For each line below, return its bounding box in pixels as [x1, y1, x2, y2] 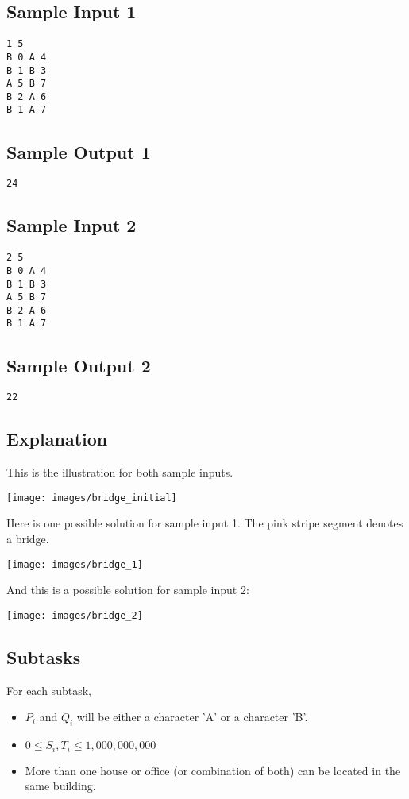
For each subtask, [6, 681, 91, 698]
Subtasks [6, 644, 81, 669]
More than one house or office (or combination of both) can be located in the [25, 762, 401, 778]
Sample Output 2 [6, 353, 151, 377]
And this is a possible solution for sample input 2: [6, 581, 249, 598]
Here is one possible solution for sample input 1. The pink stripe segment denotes [6, 515, 403, 531]
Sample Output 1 [6, 139, 151, 164]
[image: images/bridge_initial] [6, 492, 177, 504]
